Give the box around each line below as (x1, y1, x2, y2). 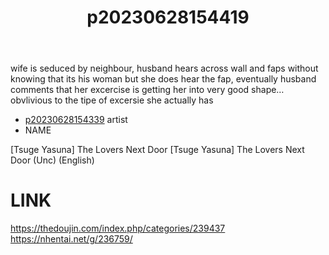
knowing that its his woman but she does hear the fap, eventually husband (10, 73, 317, 85)
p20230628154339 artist (24, 114, 128, 126)
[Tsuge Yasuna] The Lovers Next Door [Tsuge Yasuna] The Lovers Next (10, 144, 305, 156)
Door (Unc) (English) (10, 154, 95, 166)
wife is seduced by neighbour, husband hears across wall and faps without (10, 62, 319, 75)
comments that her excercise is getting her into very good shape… (10, 84, 285, 96)
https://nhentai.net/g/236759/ (10, 233, 133, 245)
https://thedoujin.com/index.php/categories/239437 (10, 222, 226, 235)
